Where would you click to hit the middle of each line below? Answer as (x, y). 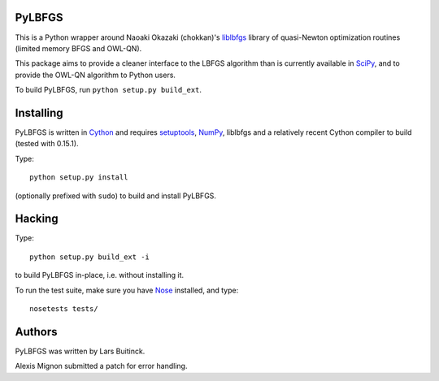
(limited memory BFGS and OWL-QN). (78, 48)
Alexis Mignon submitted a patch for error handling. (101, 366)
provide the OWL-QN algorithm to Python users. (96, 75)
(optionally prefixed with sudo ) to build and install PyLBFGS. (116, 196)
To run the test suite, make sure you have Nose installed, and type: (127, 290)
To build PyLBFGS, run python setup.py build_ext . (109, 90)
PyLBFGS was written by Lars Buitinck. (80, 351)
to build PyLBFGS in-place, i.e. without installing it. (100, 275)
